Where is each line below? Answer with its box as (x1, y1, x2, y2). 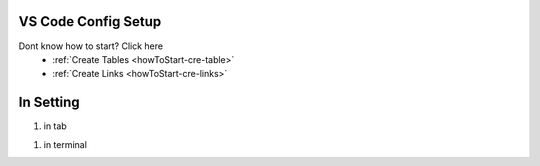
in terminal (43, 138, 87, 150)
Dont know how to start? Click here (18, 40, 164, 52)
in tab (43, 120, 67, 132)
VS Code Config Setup (18, 13, 162, 30)
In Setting (18, 94, 80, 111)
